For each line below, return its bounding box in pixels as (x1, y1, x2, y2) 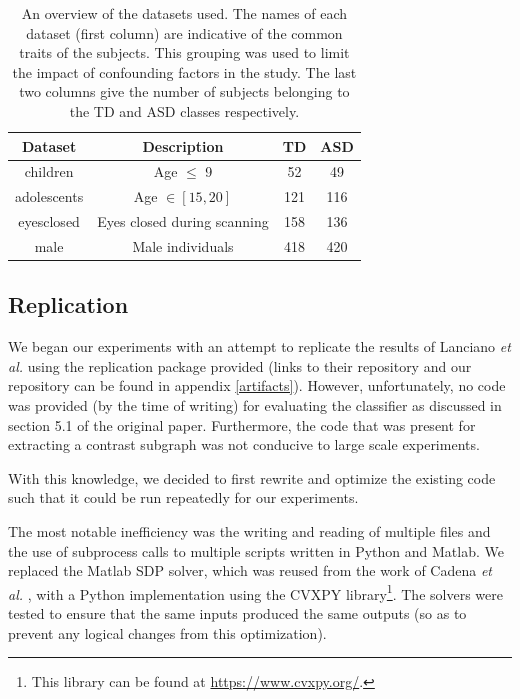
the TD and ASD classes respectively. (69, 100, 300, 121)
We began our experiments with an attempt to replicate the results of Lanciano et (8, 336, 511, 357)
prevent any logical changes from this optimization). (8, 622, 327, 643)
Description (142, 135, 224, 156)
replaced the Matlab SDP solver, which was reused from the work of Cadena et (8, 560, 492, 581)
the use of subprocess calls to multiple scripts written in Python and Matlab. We (8, 540, 504, 561)
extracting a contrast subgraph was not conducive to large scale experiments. (8, 434, 480, 455)
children (24, 161, 74, 182)
